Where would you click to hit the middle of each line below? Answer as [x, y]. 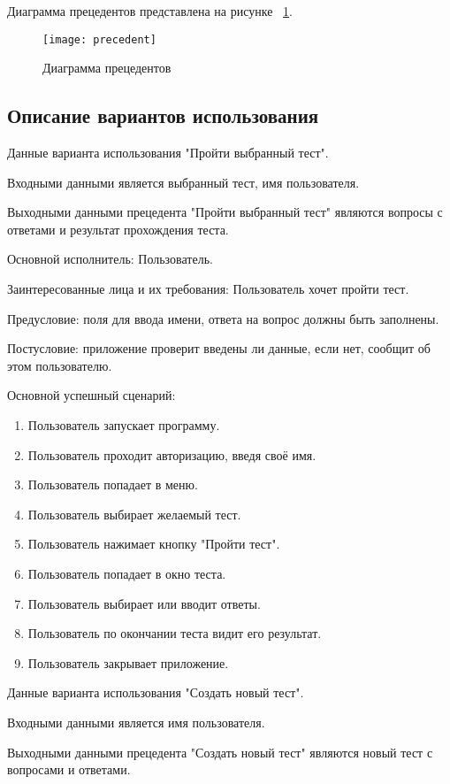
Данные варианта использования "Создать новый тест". [156, 692]
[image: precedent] [99, 39]
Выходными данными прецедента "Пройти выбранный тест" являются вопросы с [225, 212]
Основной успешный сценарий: [92, 395]
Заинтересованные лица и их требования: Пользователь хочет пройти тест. [208, 289]
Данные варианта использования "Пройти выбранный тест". [168, 153]
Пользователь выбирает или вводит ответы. [144, 603]
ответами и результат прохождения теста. [118, 229]
